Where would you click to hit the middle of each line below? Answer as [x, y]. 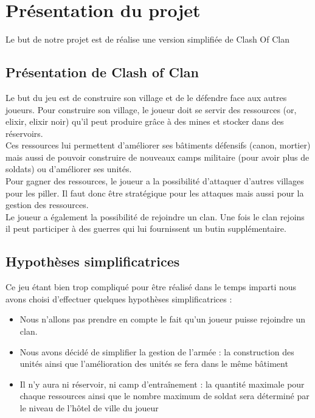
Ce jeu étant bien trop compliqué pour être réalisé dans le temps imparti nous [151, 287]
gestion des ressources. [47, 205]
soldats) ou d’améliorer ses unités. [69, 169]
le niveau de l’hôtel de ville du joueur [89, 408]
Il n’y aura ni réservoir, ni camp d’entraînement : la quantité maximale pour [162, 384]
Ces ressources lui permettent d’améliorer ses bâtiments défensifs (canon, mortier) [158, 145]
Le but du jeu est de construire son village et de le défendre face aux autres [146, 97]
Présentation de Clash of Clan [102, 72]
